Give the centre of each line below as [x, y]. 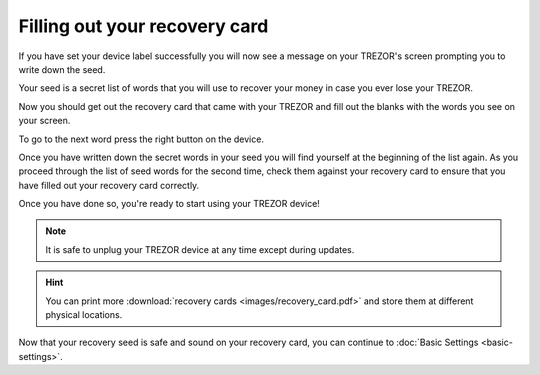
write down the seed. [62, 69]
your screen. [44, 121]
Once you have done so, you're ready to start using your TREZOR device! [169, 204]
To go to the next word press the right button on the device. [141, 139]
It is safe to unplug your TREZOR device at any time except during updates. [200, 249]
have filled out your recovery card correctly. [109, 185]
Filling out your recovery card [143, 26]
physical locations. [84, 315]
